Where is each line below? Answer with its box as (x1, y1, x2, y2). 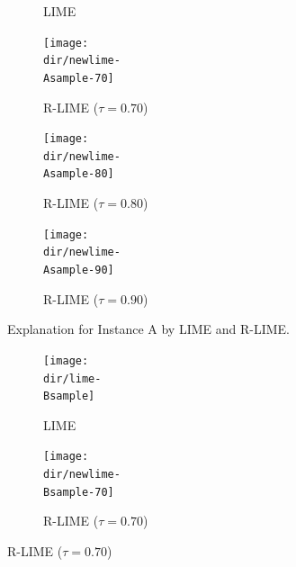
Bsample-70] (43, 485, 114, 499)
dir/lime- (43, 372, 102, 385)
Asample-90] (43, 264, 114, 277)
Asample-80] (43, 167, 114, 181)
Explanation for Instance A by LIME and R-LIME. (7, 319, 290, 338)
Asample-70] (43, 71, 114, 85)
